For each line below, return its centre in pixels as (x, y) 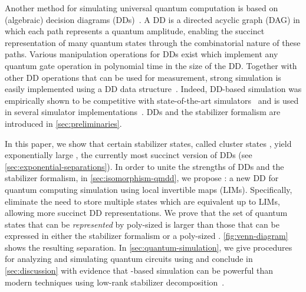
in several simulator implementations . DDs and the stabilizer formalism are (143, 112)
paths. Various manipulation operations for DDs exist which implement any (142, 54)
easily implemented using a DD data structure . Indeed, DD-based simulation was (153, 89)
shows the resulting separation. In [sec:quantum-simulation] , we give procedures (149, 247)
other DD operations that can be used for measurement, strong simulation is (143, 77)
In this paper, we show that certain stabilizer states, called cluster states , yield (148, 143)
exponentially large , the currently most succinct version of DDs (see (129, 155)
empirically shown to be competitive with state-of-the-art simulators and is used (152, 100)
